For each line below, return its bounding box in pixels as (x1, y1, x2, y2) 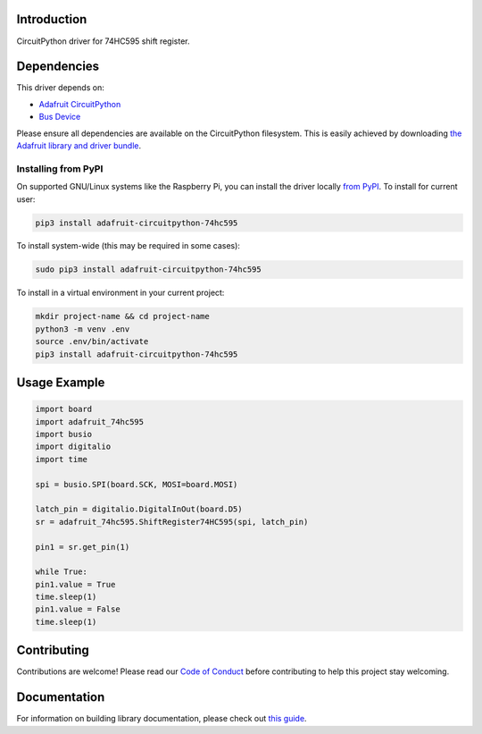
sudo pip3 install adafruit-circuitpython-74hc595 (35, 265, 262, 274)
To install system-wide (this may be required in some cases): (16, 240, 241, 251)
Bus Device (38, 112, 81, 122)
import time (35, 454, 88, 464)
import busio (35, 429, 93, 439)
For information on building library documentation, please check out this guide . (16, 713, 307, 724)
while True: (35, 567, 88, 577)
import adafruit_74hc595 (35, 417, 145, 426)
